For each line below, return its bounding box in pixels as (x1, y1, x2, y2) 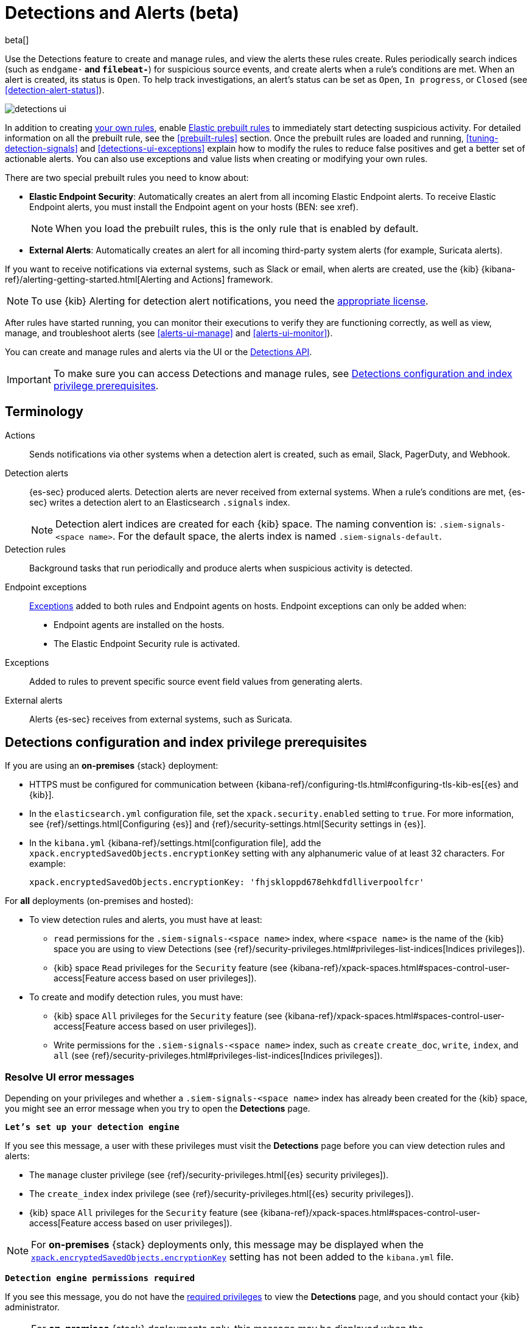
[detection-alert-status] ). (5, 84, 105, 95)
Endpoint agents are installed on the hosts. (54, 619, 225, 630)
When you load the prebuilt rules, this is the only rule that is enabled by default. (55, 222, 419, 235)
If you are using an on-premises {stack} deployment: (5, 760, 219, 771)
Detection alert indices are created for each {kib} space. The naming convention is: (55, 517, 436, 530)
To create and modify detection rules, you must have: (29, 992, 243, 1003)
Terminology (5, 404, 83, 420)
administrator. (5, 1302, 60, 1313)
